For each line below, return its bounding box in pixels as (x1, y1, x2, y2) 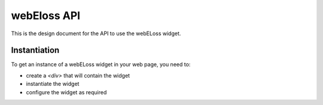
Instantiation (11, 45, 60, 55)
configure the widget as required (26, 88, 107, 95)
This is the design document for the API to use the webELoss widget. (11, 30, 181, 37)
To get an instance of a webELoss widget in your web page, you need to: (11, 61, 191, 68)
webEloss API (11, 9, 81, 22)
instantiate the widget (26, 81, 80, 88)
